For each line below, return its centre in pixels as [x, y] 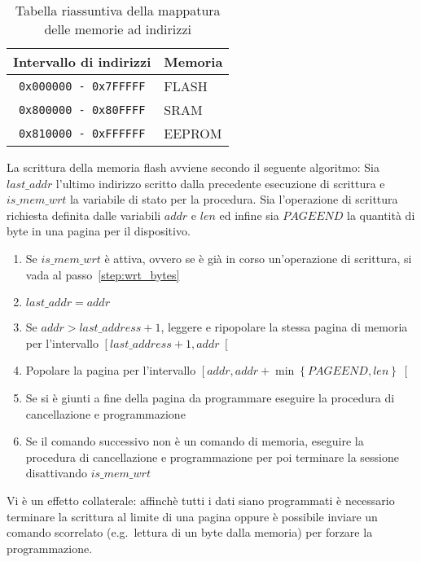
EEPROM [193, 133]
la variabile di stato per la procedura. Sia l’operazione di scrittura [234, 199]
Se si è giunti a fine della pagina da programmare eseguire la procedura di [210, 397]
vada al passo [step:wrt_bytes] [103, 274]
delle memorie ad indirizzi [118, 29]
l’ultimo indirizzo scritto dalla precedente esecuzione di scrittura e [220, 183]
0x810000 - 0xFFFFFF [82, 133]
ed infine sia [249, 215]
